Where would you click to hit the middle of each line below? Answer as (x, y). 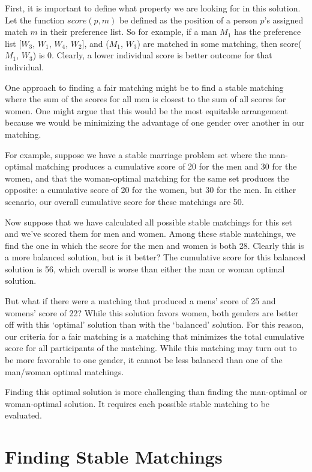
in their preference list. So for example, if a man (129, 32)
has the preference (268, 32)
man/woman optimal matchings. (64, 371)
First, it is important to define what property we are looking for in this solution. (153, 8)
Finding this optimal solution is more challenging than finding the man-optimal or (156, 392)
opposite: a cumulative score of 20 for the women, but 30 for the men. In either (151, 190)
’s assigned (284, 20)
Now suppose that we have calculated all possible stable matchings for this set (148, 222)
